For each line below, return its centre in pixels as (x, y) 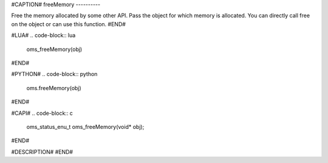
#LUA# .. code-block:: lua (43, 35)
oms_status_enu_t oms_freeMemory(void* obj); (85, 127)
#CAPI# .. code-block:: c (42, 113)
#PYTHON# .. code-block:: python (54, 74)
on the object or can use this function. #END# (68, 24)
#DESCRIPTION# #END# (42, 151)
